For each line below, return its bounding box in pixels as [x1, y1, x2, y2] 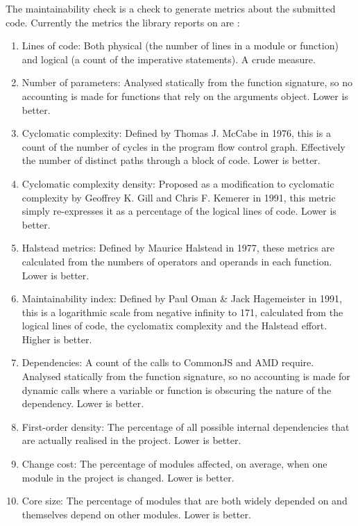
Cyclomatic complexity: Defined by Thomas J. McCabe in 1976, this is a [22, 126, 331, 140]
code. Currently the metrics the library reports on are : [6, 15, 240, 29]
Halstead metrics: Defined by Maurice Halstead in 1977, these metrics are [22, 240, 335, 255]
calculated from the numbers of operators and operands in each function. [22, 254, 332, 268]
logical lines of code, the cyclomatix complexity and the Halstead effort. [22, 318, 327, 333]
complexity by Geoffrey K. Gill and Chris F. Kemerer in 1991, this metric [22, 190, 336, 204]
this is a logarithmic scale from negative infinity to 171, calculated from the [22, 304, 343, 319]
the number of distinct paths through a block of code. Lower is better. [22, 153, 321, 167]
